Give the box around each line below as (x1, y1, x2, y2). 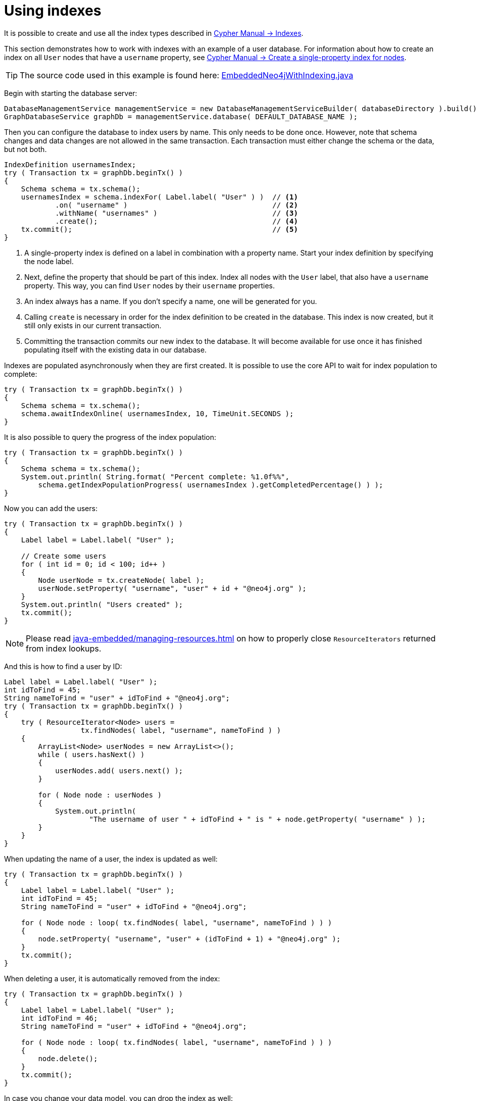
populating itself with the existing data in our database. (24, 345, 207, 354)
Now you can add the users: (4, 504, 98, 513)
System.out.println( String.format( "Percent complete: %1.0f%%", (21, 472, 290, 481)
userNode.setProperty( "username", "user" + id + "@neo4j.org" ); (38, 584, 307, 592)
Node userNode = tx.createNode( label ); (38, 576, 205, 584)
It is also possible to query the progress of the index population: (4, 432, 216, 441)
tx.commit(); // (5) (21, 225, 298, 233)
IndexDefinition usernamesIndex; (4, 160, 136, 169)
